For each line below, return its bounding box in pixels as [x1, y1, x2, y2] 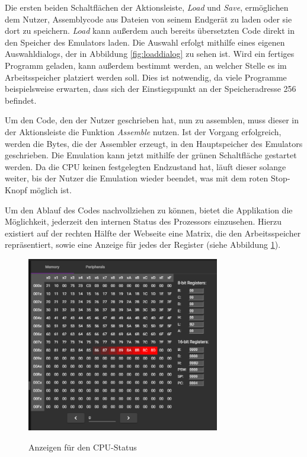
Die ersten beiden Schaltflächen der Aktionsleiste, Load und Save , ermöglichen [5, 1, 289, 13]
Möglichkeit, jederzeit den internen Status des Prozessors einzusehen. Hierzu [5, 215, 282, 228]
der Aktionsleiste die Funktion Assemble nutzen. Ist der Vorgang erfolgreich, [5, 125, 282, 138]
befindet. [5, 94, 37, 106]
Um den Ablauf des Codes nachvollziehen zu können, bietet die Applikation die [5, 203, 293, 216]
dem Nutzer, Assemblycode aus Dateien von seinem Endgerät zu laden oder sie [5, 12, 292, 25]
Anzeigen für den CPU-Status [28, 440, 137, 453]
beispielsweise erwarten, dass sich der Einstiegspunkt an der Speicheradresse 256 [5, 82, 296, 95]
